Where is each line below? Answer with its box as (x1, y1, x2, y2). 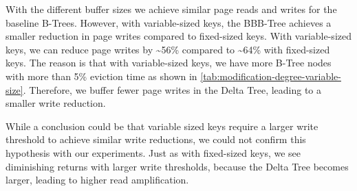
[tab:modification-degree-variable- (200, 68, 341, 83)
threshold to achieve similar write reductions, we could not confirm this (6, 132, 306, 147)
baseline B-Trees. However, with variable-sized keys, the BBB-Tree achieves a (6, 15, 332, 29)
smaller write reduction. (6, 96, 106, 110)
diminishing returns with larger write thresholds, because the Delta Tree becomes (6, 159, 349, 173)
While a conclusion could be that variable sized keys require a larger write (6, 118, 318, 133)
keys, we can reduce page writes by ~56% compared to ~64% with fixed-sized (6, 42, 330, 56)
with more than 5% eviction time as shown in (6, 68, 197, 83)
